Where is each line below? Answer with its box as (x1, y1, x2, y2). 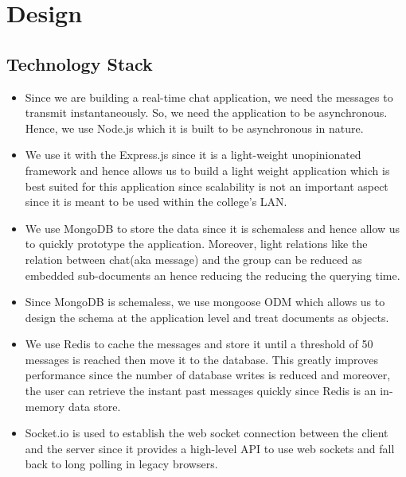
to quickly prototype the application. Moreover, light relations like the (25, 235, 368, 252)
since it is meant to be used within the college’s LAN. (25, 193, 287, 210)
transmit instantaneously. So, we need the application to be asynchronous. (25, 104, 388, 121)
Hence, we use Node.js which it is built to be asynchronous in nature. (25, 119, 364, 136)
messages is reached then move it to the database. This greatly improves (25, 351, 378, 367)
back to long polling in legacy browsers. (25, 456, 218, 472)
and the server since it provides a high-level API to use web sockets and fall (25, 440, 395, 456)
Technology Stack (6, 51, 153, 76)
